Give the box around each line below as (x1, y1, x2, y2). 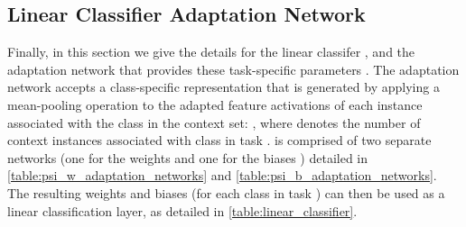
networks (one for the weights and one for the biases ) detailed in (7, 148, 368, 167)
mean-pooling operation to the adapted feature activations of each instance (7, 95, 423, 113)
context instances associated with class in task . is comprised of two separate (7, 131, 432, 150)
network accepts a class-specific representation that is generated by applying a (7, 77, 440, 96)
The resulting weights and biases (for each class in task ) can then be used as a (7, 183, 445, 202)
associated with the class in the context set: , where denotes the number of (7, 113, 421, 132)
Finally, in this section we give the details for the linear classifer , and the (7, 42, 415, 61)
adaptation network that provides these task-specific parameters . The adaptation (7, 59, 460, 78)
